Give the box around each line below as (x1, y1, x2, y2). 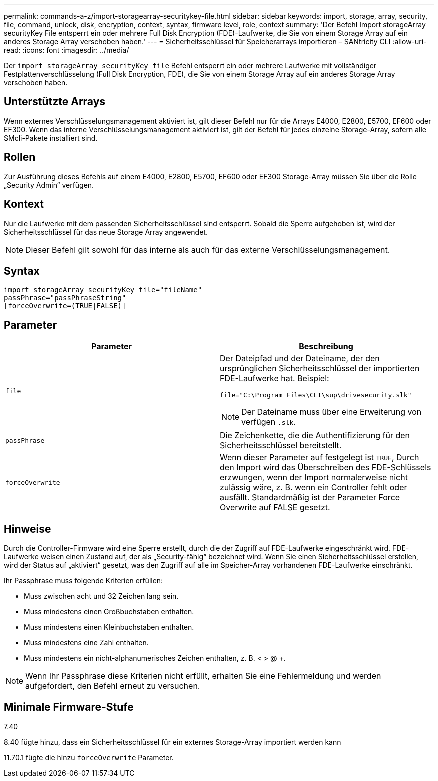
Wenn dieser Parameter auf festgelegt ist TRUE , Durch (220, 452, 419, 463)
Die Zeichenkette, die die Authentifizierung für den (220, 430, 410, 441)
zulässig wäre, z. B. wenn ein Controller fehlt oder (220, 482, 407, 493)
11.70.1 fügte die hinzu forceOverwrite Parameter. (4, 753, 174, 762)
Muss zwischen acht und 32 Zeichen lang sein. (24, 592, 179, 601)
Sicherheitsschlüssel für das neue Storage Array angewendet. (4, 227, 208, 236)
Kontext (4, 198, 44, 211)
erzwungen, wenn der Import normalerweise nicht (220, 472, 408, 483)
